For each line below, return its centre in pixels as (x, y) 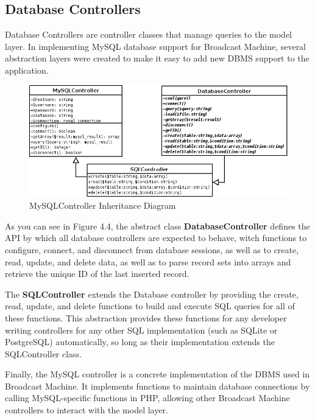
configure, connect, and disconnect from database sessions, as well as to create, (152, 249)
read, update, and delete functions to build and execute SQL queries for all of (150, 306)
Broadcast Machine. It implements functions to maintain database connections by (157, 386)
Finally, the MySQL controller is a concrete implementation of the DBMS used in (157, 374)
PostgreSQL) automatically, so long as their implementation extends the (140, 342)
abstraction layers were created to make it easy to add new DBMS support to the (157, 58)
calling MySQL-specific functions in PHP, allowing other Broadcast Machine (147, 398)
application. (27, 70)
